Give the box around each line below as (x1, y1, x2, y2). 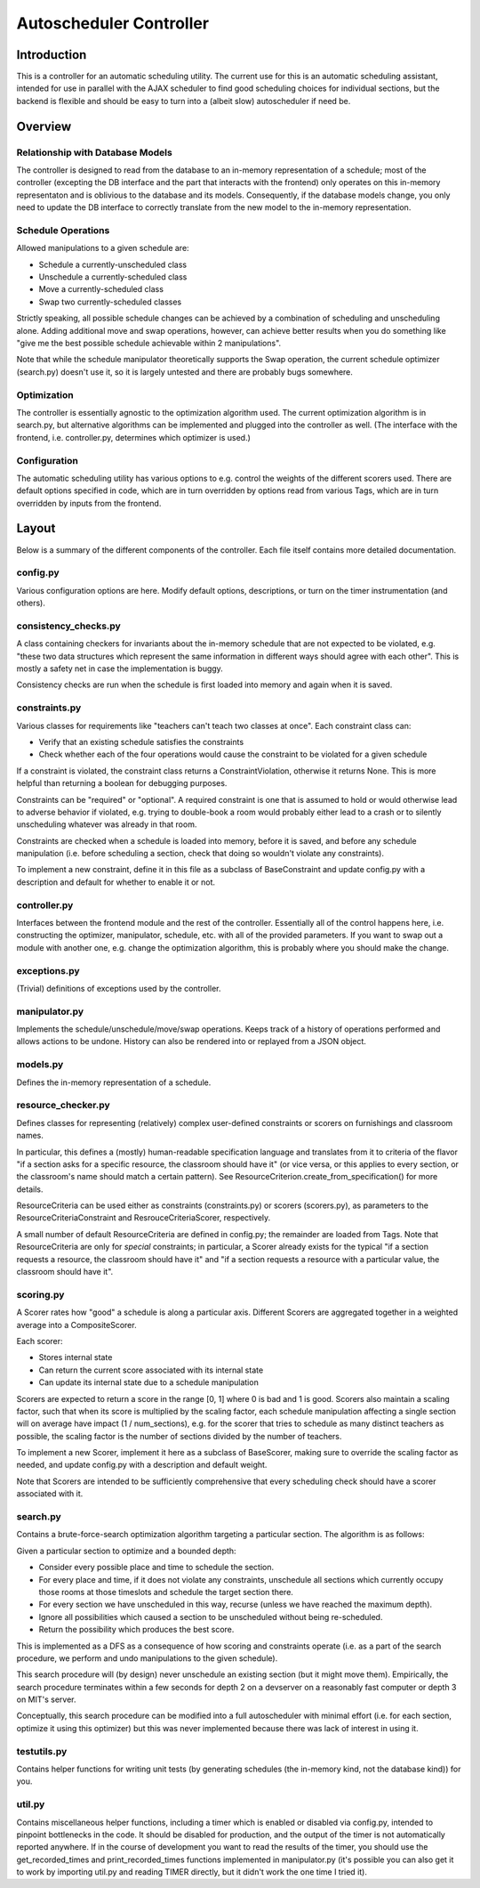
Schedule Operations (16, 223, 110, 236)
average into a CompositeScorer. (16, 1319, 137, 1330)
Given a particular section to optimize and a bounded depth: (16, 1545, 236, 1556)
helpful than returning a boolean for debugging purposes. (16, 778, 228, 789)
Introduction (16, 47, 87, 62)
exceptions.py (16, 964, 80, 976)
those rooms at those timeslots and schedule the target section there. (38, 1586, 293, 1597)
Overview (16, 118, 72, 134)
